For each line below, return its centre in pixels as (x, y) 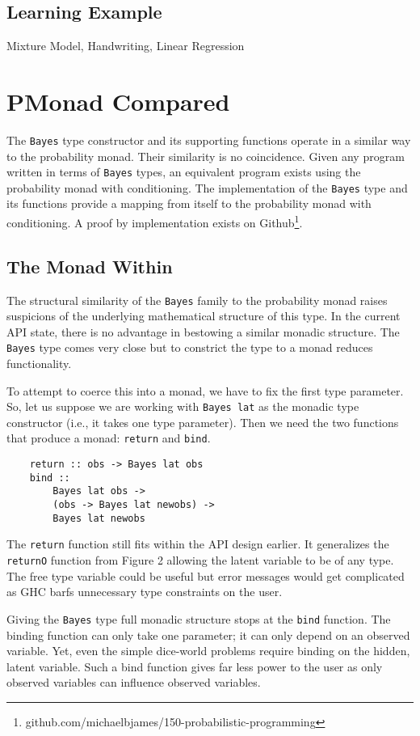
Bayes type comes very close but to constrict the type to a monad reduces (190, 347)
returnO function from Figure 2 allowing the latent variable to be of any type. (200, 560)
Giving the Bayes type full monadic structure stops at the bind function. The (199, 618)
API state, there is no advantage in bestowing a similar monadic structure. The (203, 331)
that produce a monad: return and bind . (109, 438)
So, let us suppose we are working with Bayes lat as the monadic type (183, 406)
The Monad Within (90, 266)
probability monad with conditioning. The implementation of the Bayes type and (207, 187)
